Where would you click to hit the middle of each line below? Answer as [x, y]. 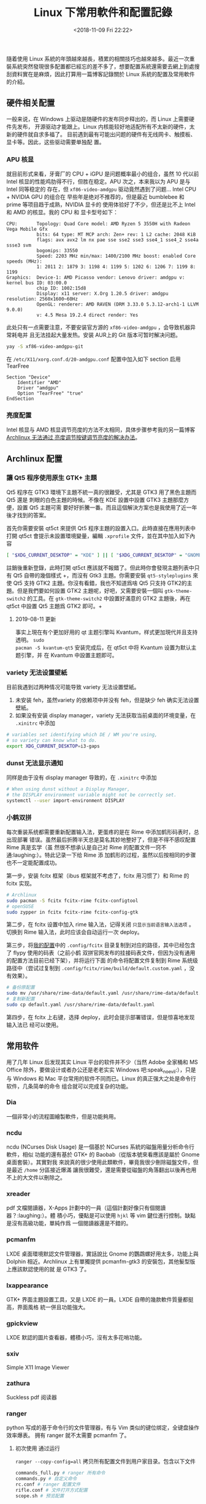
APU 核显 [20, 159]
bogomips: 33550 [57, 251]
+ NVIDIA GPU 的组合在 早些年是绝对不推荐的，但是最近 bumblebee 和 [96, 197]
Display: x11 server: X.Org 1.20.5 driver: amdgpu [102, 294]
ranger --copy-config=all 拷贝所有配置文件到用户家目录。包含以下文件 [105, 1462]
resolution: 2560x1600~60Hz [42, 299]
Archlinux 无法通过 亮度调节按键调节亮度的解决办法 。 [74, 438]
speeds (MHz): [25, 261]
